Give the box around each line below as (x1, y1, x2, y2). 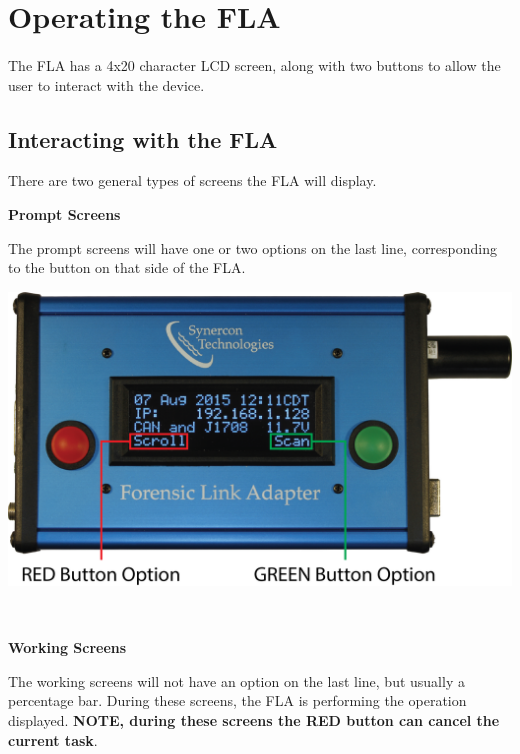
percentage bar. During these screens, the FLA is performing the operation (8, 690, 467, 711)
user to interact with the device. (8, 74, 205, 95)
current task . (8, 729, 98, 750)
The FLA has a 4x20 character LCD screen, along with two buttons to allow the (8, 54, 501, 75)
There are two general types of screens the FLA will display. (8, 170, 377, 191)
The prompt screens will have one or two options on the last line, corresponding (8, 237, 498, 258)
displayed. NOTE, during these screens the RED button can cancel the (8, 710, 500, 731)
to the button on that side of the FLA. (8, 257, 246, 278)
